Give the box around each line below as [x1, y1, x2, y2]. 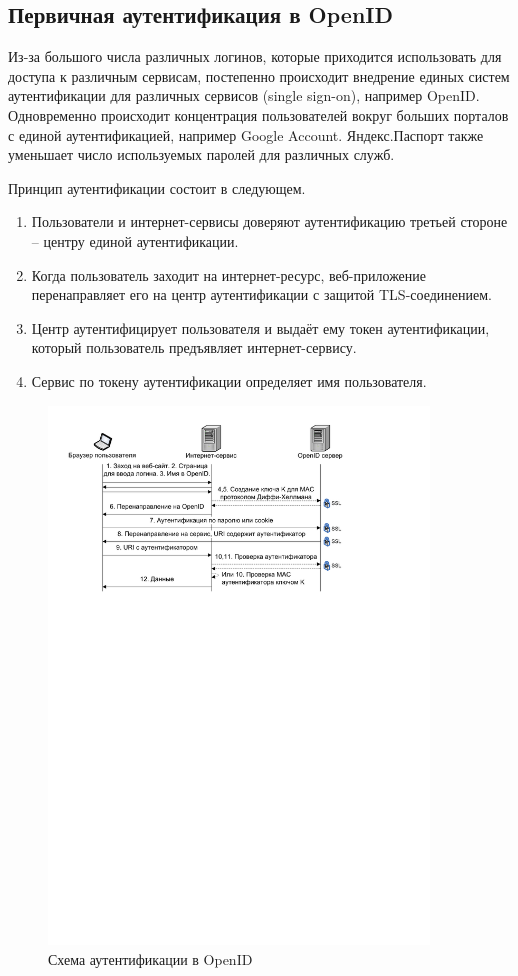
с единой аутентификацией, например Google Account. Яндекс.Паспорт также [8, 124, 484, 145]
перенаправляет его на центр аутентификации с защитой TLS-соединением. [31, 284, 492, 305]
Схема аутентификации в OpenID [48, 948, 253, 969]
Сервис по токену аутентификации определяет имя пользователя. [31, 370, 427, 391]
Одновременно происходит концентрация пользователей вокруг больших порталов [8, 104, 509, 125]
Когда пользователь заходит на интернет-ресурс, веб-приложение [31, 264, 427, 285]
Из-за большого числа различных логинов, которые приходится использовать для [8, 46, 502, 67]
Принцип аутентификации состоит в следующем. [8, 177, 306, 198]
